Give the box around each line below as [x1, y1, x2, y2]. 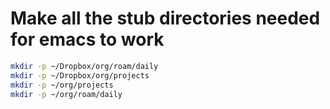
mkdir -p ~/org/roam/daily [10, 89, 123, 99]
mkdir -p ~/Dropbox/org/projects [10, 70, 150, 81]
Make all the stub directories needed [10, 7, 321, 30]
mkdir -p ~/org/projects [10, 80, 114, 90]
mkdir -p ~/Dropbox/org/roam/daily [10, 61, 159, 71]
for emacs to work [10, 28, 165, 51]
